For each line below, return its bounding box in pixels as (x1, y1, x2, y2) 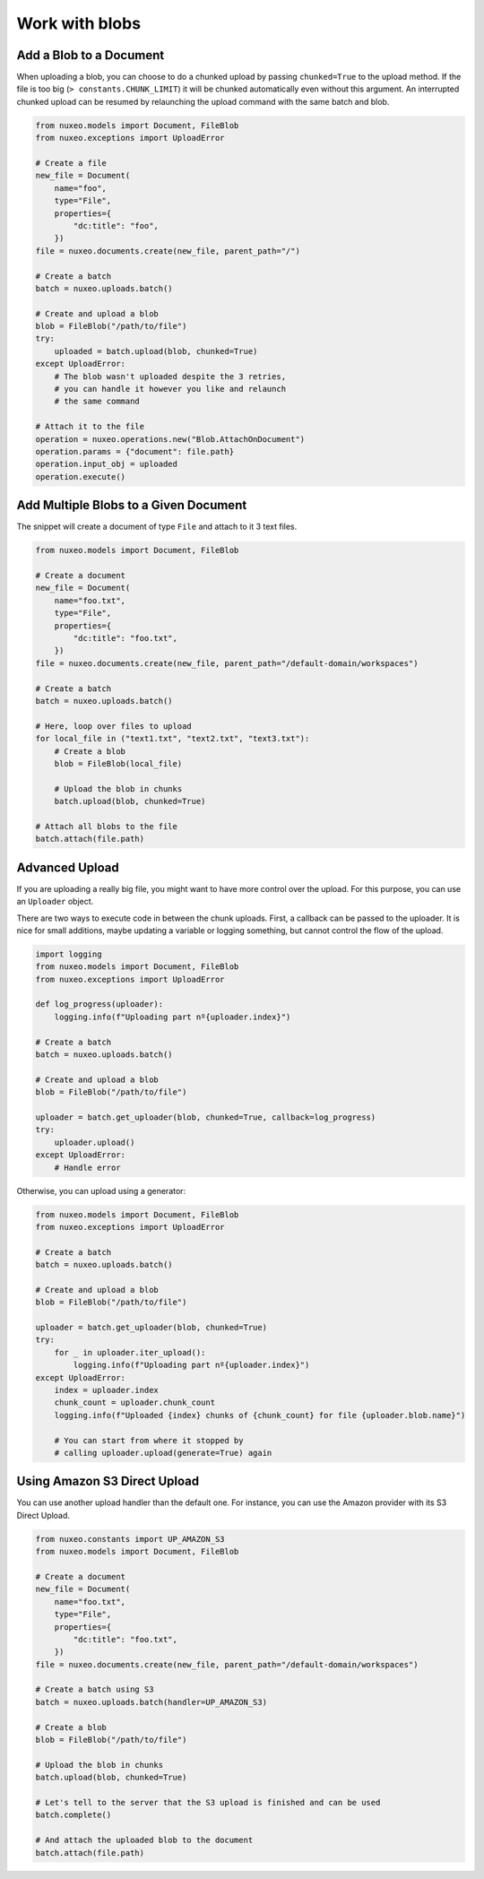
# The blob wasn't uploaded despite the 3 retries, (54, 371, 287, 381)
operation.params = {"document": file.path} (35, 446, 235, 456)
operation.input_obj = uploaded (35, 459, 178, 470)
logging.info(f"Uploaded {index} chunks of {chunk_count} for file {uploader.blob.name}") (54, 1410, 466, 1420)
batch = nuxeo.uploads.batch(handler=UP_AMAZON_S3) (35, 1697, 268, 1707)
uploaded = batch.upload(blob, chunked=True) (54, 346, 258, 356)
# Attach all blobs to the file (35, 821, 178, 831)
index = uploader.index (54, 1385, 159, 1395)
